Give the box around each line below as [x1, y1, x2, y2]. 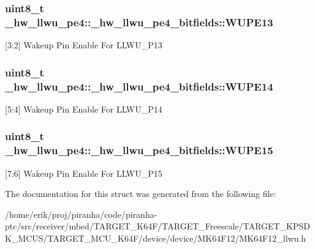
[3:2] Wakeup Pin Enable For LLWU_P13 [5, 39, 162, 51]
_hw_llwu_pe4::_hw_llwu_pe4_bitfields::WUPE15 [5, 143, 273, 158]
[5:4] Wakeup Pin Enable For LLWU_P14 [5, 102, 162, 115]
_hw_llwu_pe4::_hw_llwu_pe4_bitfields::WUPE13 [5, 14, 273, 29]
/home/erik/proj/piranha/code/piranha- [5, 207, 157, 220]
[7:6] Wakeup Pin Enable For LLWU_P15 [5, 166, 162, 179]
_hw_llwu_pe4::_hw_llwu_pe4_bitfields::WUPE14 [5, 78, 273, 94]
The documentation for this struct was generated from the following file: [5, 187, 276, 200]
